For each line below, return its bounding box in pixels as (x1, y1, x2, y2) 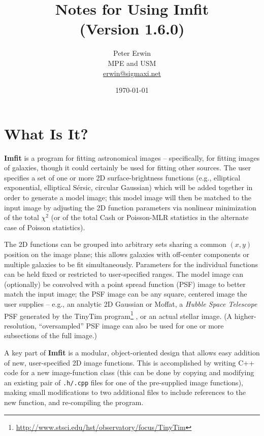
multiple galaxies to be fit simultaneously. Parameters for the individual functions (4, 259, 258, 269)
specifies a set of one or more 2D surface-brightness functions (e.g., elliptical (4, 172, 241, 183)
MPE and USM (108, 57, 156, 68)
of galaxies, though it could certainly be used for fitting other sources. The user (4, 162, 251, 173)
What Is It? (4, 123, 88, 143)
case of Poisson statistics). (4, 222, 85, 232)
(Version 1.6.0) (79, 18, 185, 39)
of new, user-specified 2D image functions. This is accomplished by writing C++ (4, 357, 255, 368)
